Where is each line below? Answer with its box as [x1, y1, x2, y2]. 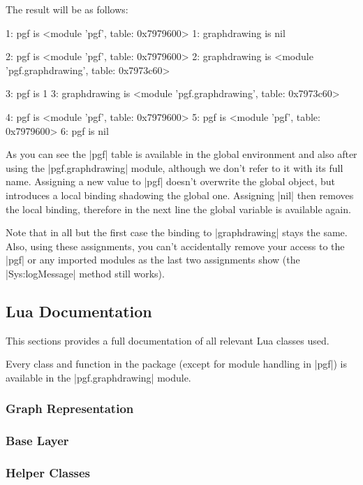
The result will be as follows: [6, 2, 128, 16]
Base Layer [6, 432, 69, 449]
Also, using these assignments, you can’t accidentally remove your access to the [6, 238, 345, 253]
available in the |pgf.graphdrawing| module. [6, 370, 191, 384]
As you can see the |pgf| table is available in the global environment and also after [6, 147, 357, 161]
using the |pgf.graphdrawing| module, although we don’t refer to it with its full [6, 160, 343, 175]
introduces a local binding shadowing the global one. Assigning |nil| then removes [6, 187, 354, 202]
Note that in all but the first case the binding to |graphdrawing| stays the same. [6, 225, 348, 240]
